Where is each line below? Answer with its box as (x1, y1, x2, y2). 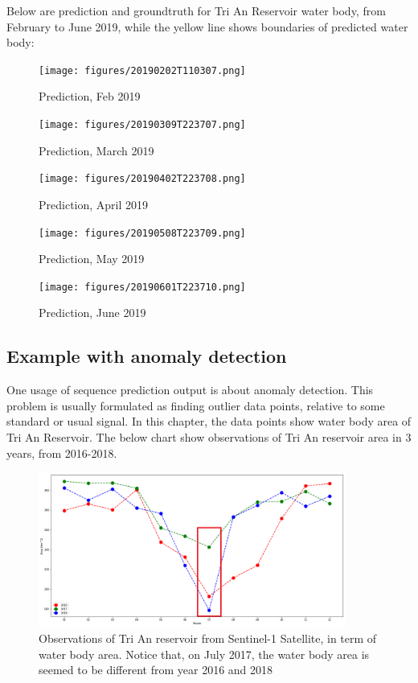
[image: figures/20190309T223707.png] (39, 119, 246, 131)
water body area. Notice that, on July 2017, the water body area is (39, 645, 370, 662)
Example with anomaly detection (6, 344, 287, 368)
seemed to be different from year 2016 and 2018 (39, 661, 273, 678)
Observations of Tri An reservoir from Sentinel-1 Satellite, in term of (39, 630, 377, 647)
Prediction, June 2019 (39, 304, 146, 321)
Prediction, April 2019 (39, 195, 149, 212)
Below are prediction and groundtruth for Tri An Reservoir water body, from (6, 2, 386, 19)
